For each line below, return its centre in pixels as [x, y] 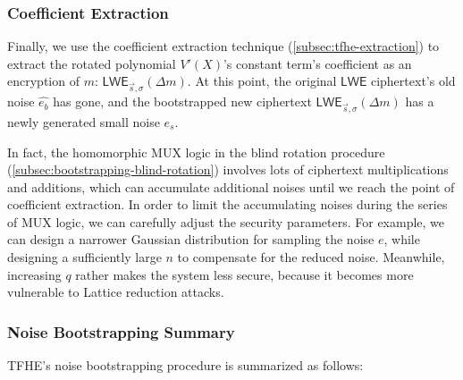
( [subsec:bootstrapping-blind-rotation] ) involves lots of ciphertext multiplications [228, 169]
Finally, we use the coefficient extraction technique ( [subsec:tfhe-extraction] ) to [223, 46]
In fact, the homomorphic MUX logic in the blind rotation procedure [196, 152]
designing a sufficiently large [84, 257]
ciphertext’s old [413, 81]
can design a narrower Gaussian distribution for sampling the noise [191, 239]
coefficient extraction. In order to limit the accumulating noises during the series [227, 204]
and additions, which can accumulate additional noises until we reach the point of [231, 186]
